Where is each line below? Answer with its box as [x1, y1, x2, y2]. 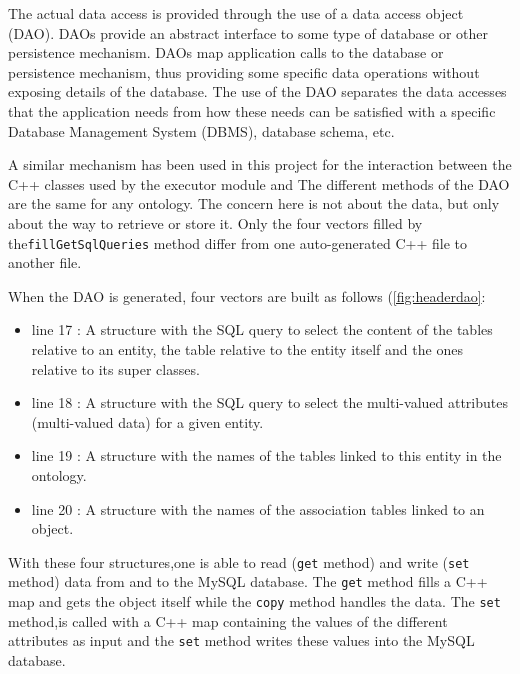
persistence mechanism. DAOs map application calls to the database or [8, 42, 444, 63]
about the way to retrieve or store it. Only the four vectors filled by [8, 212, 423, 233]
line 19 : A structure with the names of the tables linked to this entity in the [31, 445, 502, 466]
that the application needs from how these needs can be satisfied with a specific [8, 100, 496, 121]
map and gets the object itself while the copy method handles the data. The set [8, 591, 501, 612]
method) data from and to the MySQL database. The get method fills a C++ [8, 571, 488, 592]
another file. [8, 252, 82, 273]
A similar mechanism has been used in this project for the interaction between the [8, 154, 512, 175]
